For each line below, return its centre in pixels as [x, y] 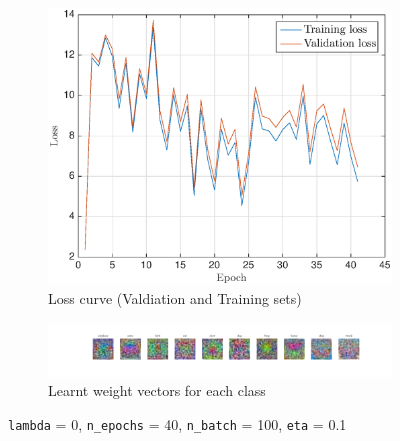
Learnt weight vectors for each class [157, 390]
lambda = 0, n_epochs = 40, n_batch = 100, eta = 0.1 [177, 423]
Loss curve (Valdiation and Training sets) [175, 298]
